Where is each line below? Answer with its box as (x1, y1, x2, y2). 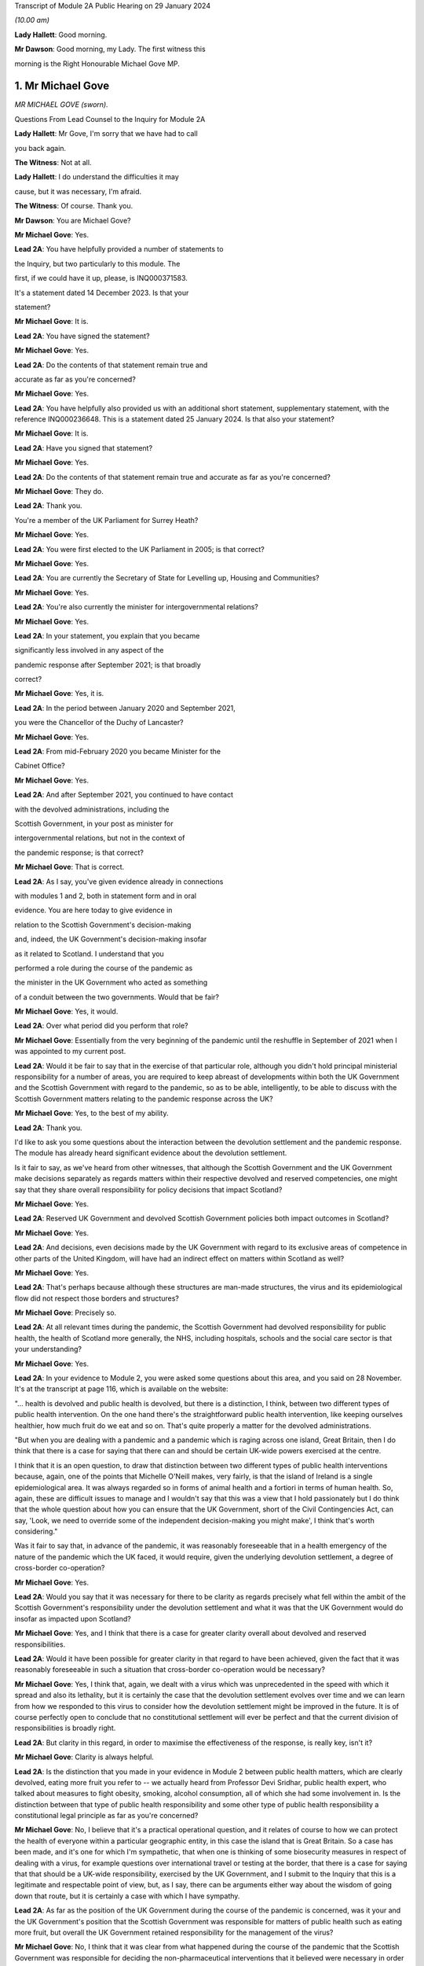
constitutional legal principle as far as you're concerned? (14, 1811, 199, 1821)
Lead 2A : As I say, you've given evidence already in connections (14, 877, 224, 886)
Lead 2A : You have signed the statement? (14, 331, 150, 341)
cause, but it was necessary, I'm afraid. (14, 186, 141, 196)
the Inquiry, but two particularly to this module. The (14, 259, 181, 268)
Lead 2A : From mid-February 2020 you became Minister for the (14, 747, 221, 757)
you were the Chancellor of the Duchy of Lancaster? (14, 718, 184, 727)
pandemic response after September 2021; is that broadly (14, 660, 202, 669)
